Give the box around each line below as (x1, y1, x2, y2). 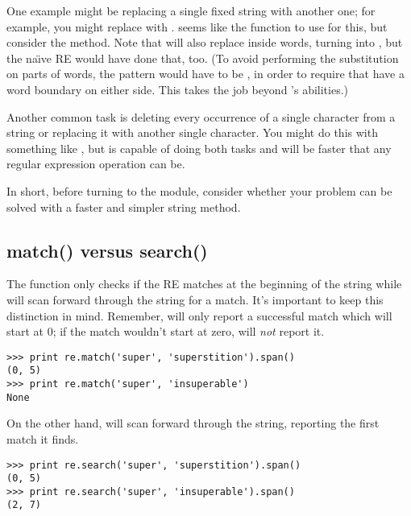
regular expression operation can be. (6, 155, 185, 172)
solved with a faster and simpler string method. (6, 198, 241, 215)
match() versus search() (6, 237, 208, 262)
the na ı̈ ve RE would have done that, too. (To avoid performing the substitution (6, 49, 399, 66)
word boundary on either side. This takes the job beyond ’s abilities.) (6, 80, 349, 97)
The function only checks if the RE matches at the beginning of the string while (6, 275, 402, 292)
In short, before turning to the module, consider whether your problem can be (6, 182, 392, 199)
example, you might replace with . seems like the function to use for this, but (6, 18, 388, 35)
